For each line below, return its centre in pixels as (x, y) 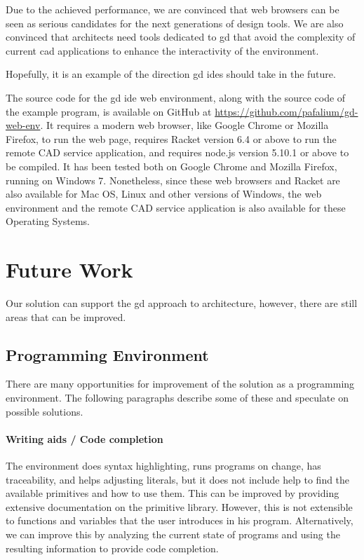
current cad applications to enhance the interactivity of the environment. (162, 50)
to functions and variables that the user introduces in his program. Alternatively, (180, 520)
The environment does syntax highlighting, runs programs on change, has (163, 465)
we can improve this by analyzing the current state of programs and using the (173, 534)
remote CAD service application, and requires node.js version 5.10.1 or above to (177, 152)
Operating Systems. (48, 221)
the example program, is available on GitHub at (109, 111)
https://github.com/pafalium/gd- (287, 111)
